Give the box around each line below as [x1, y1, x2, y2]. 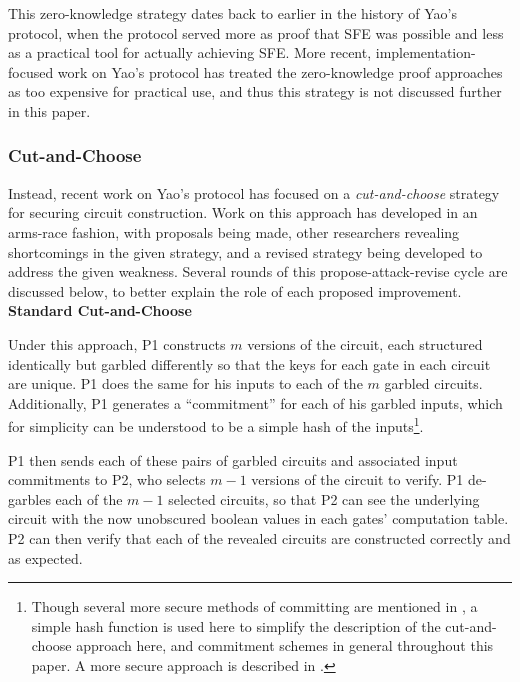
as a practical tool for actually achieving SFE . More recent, [8, 42, 372, 63]
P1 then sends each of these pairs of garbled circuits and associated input [8, 449, 458, 470]
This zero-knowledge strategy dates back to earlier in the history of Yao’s [8, 3, 457, 23]
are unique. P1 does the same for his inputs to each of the [8, 373, 363, 394]
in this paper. [8, 100, 91, 121]
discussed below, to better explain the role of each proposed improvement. [8, 280, 462, 301]
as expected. [8, 547, 83, 568]
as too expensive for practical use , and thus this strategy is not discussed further [8, 81, 502, 102]
